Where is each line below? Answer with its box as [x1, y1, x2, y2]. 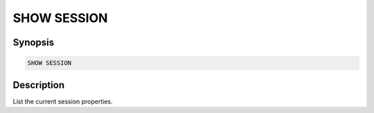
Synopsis [12, 37, 55, 48]
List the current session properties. [12, 97, 114, 105]
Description [12, 79, 65, 91]
